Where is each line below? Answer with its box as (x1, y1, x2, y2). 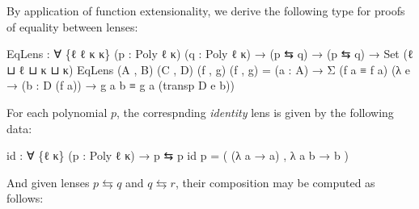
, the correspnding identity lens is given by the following (116, 103, 394, 120)
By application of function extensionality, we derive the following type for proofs (6, 2, 405, 19)
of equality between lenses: (6, 18, 138, 35)
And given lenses (6, 173, 90, 190)
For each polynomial (6, 103, 108, 120)
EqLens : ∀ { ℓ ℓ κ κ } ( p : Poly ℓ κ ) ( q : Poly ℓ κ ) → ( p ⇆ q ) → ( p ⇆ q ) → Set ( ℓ (6, 45, 413, 62)
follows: (6, 190, 44, 207)
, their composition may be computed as (175, 173, 375, 190)
